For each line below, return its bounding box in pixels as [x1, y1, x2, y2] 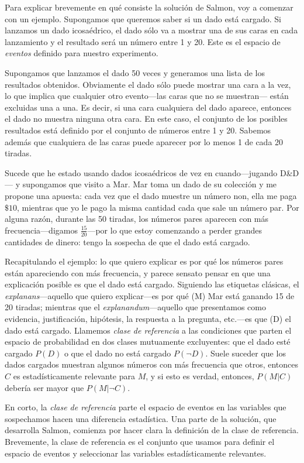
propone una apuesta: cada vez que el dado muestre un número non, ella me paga [5, 189, 297, 201]
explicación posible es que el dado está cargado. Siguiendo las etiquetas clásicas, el [5, 278, 299, 290]
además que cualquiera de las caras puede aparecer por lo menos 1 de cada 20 [5, 135, 284, 148]
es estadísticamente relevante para [13, 370, 135, 382]
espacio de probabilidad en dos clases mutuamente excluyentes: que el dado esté [5, 335, 291, 348]
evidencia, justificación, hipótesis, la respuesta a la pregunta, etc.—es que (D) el [5, 313, 291, 325]
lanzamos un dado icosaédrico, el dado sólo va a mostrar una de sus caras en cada [5, 24, 298, 36]
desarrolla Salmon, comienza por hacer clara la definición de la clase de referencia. [5, 424, 299, 436]
